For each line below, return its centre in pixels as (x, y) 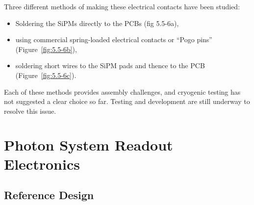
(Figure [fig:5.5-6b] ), (46, 49)
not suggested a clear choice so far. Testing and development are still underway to (127, 101)
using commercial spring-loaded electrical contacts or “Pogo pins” (114, 39)
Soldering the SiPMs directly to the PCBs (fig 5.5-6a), (97, 23)
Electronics (42, 164)
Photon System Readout (89, 144)
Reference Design (49, 195)
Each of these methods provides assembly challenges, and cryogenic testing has (122, 91)
